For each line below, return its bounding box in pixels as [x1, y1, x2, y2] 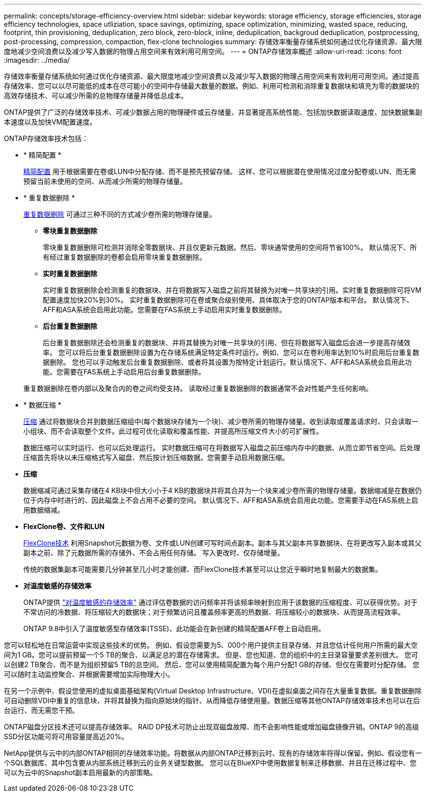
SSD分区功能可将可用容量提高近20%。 [4, 732, 128, 741]
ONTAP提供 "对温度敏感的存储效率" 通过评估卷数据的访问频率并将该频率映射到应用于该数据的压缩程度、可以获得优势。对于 [23, 598, 418, 606]
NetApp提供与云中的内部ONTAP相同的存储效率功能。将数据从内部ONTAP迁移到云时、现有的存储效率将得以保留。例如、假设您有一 [4, 749, 422, 757]
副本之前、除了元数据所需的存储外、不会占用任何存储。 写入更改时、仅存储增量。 [23, 548, 284, 557]
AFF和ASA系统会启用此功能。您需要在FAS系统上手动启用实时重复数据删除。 [43, 305, 286, 314]
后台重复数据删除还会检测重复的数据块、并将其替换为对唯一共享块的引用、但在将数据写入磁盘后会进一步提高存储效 [43, 338, 410, 347]
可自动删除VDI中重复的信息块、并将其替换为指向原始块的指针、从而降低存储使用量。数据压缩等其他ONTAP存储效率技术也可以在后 [4, 696, 420, 705]
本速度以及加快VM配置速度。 [4, 118, 97, 126]
